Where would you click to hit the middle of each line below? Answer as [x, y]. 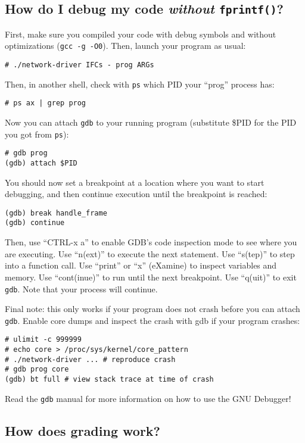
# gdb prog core [37, 369]
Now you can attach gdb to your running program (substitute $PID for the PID [151, 122]
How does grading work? [83, 430]
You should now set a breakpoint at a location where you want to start [135, 182]
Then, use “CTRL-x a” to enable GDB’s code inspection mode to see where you [151, 242]
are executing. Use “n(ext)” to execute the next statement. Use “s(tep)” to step [150, 253]
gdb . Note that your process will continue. [81, 288]
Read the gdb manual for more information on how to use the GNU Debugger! [148, 398]
